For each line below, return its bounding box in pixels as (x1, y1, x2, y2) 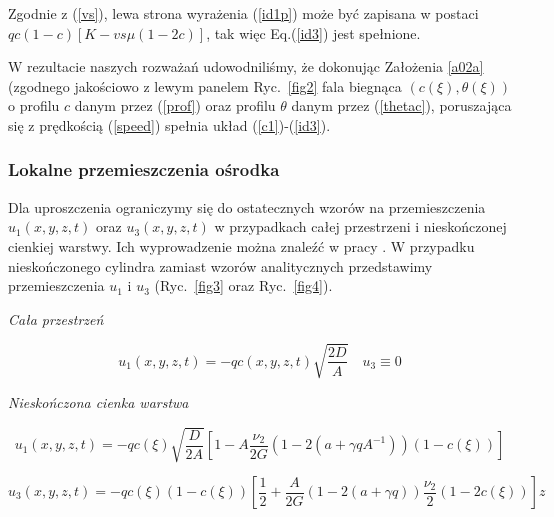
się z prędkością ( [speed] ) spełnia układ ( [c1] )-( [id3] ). (8, 114, 331, 135)
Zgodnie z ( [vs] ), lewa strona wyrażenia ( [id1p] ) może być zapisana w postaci (8, 3, 479, 23)
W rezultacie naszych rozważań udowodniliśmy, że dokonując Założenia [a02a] (8, 56, 484, 77)
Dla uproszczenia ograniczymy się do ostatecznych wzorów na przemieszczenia (8, 196, 486, 217)
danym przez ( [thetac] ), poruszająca (291, 95, 512, 116)
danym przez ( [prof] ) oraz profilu (74, 95, 276, 116)
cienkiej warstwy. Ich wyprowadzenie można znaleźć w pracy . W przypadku (8, 235, 475, 256)
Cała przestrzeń (8, 308, 104, 329)
